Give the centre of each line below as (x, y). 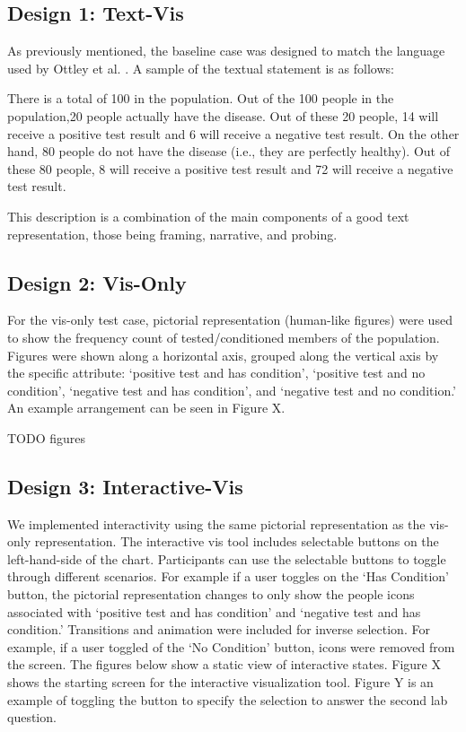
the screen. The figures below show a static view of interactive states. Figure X (224, 664)
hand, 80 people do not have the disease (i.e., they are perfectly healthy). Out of (229, 151)
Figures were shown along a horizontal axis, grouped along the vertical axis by (223, 355)
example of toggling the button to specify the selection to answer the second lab (228, 699)
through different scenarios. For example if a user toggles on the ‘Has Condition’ (228, 576)
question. (32, 717)
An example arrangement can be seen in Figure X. (146, 408)
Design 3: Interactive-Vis (125, 486)
